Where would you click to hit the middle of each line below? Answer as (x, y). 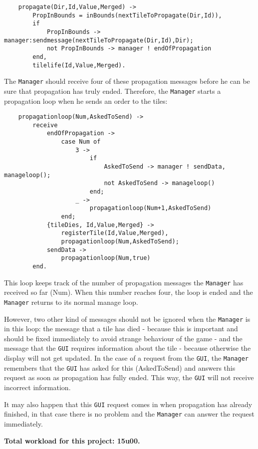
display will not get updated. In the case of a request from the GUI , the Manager (126, 358)
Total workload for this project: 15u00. (72, 440)
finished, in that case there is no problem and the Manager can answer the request (129, 414)
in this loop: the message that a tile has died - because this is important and (121, 329)
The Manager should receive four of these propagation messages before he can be (127, 81)
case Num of (81, 142)
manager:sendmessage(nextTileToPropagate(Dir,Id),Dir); (99, 40)
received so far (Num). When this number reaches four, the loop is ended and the (129, 292)
